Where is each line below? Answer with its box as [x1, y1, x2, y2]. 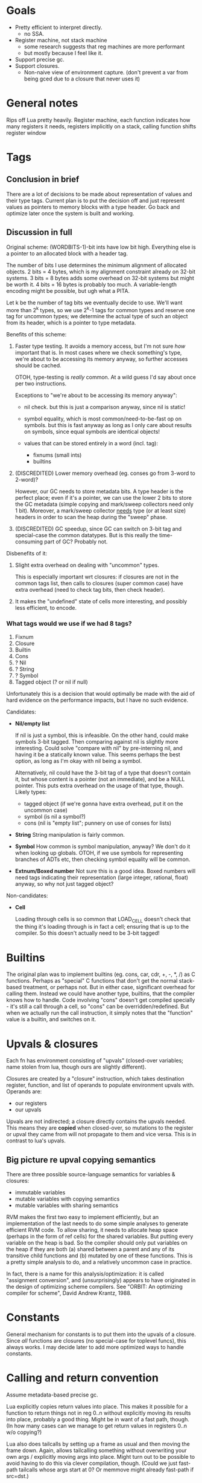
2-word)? [14, 476, 39, 483]
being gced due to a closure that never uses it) [24, 75, 140, 82]
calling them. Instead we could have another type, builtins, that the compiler [6, 990, 195, 997]
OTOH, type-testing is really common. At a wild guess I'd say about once [14, 373, 196, 381]
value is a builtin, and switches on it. [6, 1016, 96, 1023]
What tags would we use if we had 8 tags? [6, 620, 132, 628]
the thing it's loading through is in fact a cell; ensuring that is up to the [14, 923, 189, 931]
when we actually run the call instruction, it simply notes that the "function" [6, 1009, 193, 1016]
